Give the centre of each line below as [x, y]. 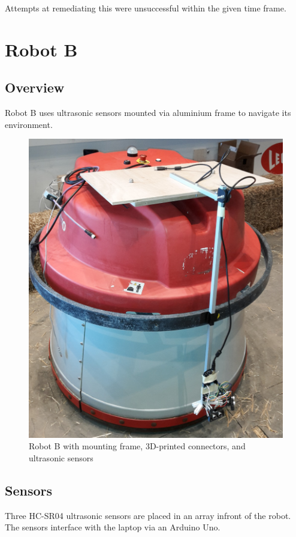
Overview [35, 87]
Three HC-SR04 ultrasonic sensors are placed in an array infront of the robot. [148, 515]
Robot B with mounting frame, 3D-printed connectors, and [137, 446]
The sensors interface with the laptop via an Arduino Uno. [113, 527]
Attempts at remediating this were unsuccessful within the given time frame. [146, 8]
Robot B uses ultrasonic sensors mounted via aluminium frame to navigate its [148, 113]
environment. [29, 124]
